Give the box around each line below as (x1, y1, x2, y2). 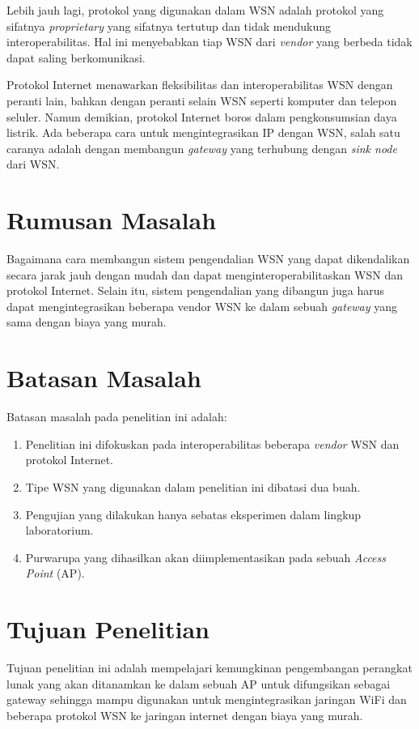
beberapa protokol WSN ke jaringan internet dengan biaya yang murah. (6, 706, 363, 723)
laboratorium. (25, 522, 94, 539)
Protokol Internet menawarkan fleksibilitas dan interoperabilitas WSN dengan (6, 76, 393, 93)
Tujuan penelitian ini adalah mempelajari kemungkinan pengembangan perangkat (6, 659, 413, 676)
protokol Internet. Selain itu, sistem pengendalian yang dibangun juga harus (6, 282, 385, 299)
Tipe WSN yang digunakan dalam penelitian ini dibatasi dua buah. (25, 478, 361, 495)
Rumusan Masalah (6, 203, 217, 237)
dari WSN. (6, 156, 60, 173)
